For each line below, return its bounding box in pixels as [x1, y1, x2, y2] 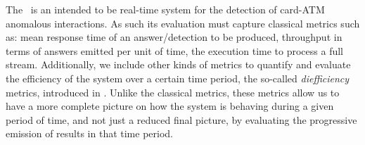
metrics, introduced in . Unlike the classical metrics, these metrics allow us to [6, 84, 340, 99]
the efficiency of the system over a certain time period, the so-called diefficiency [6, 70, 350, 85]
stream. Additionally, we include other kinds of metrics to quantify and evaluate [6, 57, 351, 72]
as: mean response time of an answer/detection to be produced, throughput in [6, 30, 342, 44]
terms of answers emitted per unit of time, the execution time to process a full [6, 43, 343, 58]
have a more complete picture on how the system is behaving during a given [6, 99, 334, 113]
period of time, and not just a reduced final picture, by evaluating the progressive [6, 112, 357, 127]
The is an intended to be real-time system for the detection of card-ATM [6, 2, 325, 16]
